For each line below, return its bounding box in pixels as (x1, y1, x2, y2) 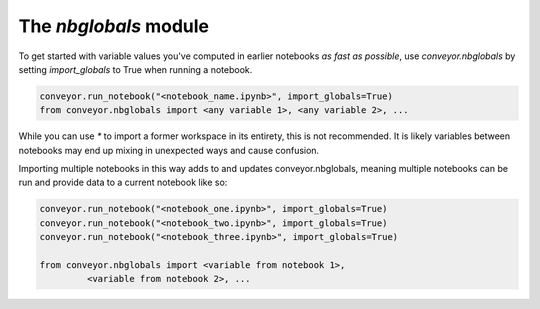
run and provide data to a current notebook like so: (18, 176, 228, 189)
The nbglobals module (18, 15, 210, 37)
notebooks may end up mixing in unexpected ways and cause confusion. (18, 144, 320, 156)
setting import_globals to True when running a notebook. (18, 63, 253, 75)
